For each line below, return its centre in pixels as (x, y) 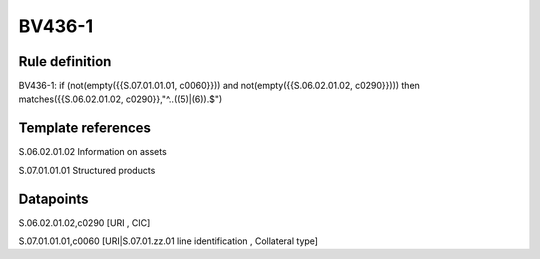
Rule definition (65, 61)
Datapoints (53, 198)
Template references (85, 128)
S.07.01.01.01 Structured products (87, 170)
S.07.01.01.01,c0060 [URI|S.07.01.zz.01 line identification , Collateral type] (168, 241)
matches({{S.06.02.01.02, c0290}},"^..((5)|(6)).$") (120, 99)
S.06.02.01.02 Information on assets (92, 152)
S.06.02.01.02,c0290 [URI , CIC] (84, 222)
